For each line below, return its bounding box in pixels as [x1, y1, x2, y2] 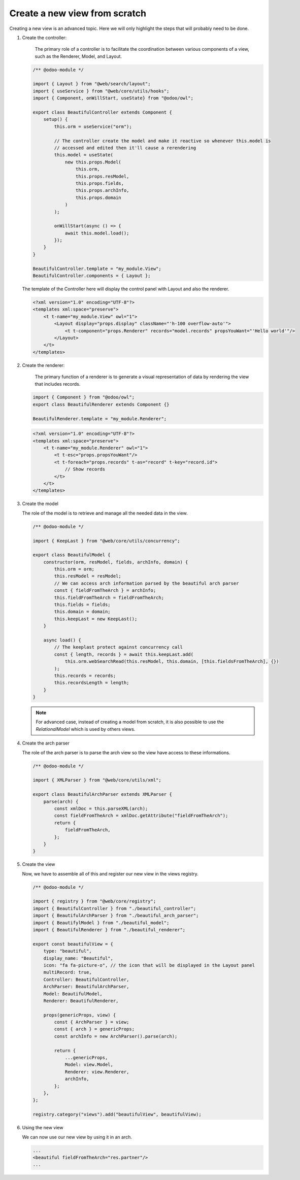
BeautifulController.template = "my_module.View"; [32, 265, 162, 272]
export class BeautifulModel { [32, 552, 111, 558]
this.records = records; [54, 672, 116, 679]
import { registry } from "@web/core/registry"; [32, 898, 156, 904]
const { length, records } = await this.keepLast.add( [54, 651, 194, 657]
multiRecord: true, [43, 969, 92, 975]
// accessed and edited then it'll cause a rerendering [54, 145, 196, 151]
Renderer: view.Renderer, [64, 1069, 129, 1074]
